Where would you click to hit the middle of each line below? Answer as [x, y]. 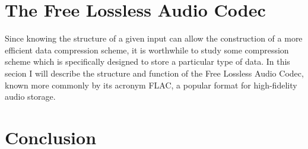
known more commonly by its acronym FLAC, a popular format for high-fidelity [151, 85]
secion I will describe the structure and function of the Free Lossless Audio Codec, [154, 73]
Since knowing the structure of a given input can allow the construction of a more [154, 38]
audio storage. [30, 96]
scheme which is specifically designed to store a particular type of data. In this [147, 61]
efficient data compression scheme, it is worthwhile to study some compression [147, 50]
